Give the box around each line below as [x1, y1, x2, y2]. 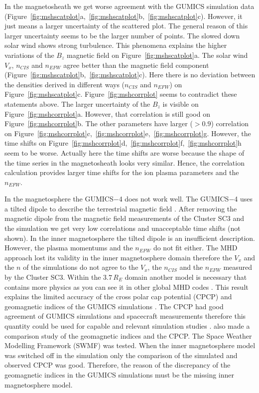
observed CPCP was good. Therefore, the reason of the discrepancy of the [4, 360, 231, 370]
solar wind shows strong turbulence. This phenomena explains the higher [4, 40, 227, 50]
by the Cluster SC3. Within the [4, 272, 101, 282]
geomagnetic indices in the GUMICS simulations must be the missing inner [4, 369, 235, 380]
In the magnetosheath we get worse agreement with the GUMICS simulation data [4, 1, 255, 11]
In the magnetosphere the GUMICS [4, 194, 114, 204]
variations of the [4, 49, 54, 60]
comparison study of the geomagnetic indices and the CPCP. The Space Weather [4, 330, 252, 341]
